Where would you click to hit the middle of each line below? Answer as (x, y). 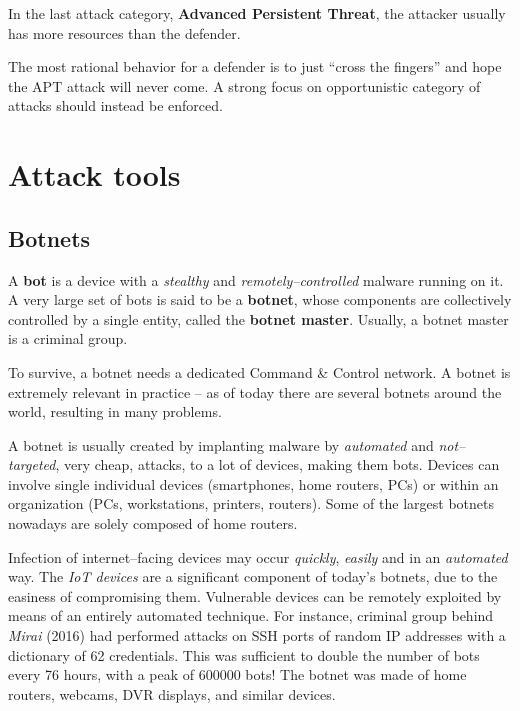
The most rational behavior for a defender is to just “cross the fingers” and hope (255, 66)
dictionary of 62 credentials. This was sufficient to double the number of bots (244, 654)
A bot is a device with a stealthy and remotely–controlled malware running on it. (256, 279)
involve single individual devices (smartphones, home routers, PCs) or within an (253, 483)
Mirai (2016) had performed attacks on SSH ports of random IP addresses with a (257, 635)
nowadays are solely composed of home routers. (153, 523)
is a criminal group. (68, 338)
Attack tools (94, 174)
